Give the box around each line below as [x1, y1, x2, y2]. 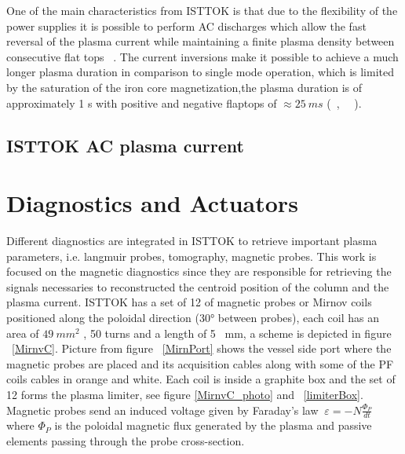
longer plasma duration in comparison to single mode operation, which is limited [6, 64, 394, 80]
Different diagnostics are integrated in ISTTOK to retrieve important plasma [6, 232, 378, 249]
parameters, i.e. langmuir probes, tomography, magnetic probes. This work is [6, 247, 377, 264]
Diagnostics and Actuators [6, 187, 298, 219]
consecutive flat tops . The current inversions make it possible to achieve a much [6, 48, 399, 64]
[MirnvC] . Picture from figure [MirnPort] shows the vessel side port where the [12, 340, 392, 357]
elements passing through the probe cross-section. [6, 433, 245, 449]
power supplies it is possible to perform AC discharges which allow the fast [6, 17, 367, 34]
